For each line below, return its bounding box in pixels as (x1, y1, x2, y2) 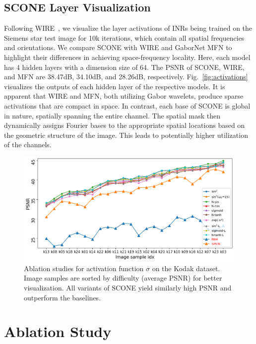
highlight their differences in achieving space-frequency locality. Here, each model (4, 52, 251, 62)
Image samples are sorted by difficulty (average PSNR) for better (24, 273, 222, 283)
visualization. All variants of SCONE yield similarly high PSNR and (24, 283, 232, 293)
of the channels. (4, 139, 52, 150)
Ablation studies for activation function (24, 263, 144, 273)
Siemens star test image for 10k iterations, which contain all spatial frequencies (4, 32, 245, 43)
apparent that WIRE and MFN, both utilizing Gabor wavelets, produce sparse (4, 91, 244, 101)
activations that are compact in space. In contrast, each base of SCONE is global (4, 100, 251, 111)
